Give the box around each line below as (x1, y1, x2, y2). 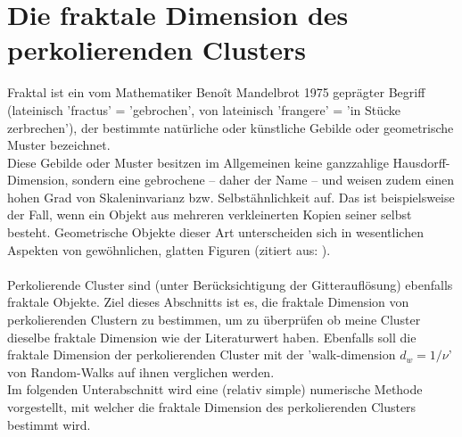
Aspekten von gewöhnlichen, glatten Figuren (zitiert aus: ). (7, 240, 331, 259)
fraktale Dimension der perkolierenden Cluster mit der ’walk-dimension (7, 345, 396, 364)
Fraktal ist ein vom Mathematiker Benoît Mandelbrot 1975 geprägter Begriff (7, 83, 425, 102)
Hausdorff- (392, 153, 450, 171)
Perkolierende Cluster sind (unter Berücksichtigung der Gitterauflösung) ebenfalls (7, 275, 453, 293)
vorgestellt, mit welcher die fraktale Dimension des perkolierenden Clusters (7, 398, 417, 416)
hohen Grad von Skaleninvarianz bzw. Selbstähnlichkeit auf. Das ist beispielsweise (7, 187, 455, 206)
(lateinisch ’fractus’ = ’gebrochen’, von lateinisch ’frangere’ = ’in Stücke (7, 100, 401, 119)
